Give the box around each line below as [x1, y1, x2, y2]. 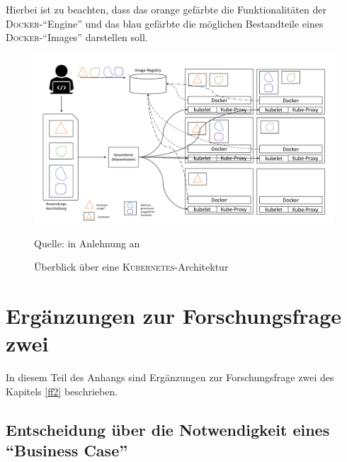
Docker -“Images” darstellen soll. [6, 30, 148, 45]
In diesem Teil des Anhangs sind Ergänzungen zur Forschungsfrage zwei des [6, 370, 334, 385]
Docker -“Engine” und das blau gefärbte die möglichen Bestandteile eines [6, 16, 324, 30]
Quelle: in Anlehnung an [34, 235, 140, 250]
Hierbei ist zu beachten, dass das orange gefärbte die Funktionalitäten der [6, 2, 326, 16]
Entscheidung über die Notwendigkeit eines [6, 418, 330, 440]
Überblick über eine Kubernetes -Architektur [34, 259, 229, 274]
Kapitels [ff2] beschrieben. [6, 383, 118, 398]
